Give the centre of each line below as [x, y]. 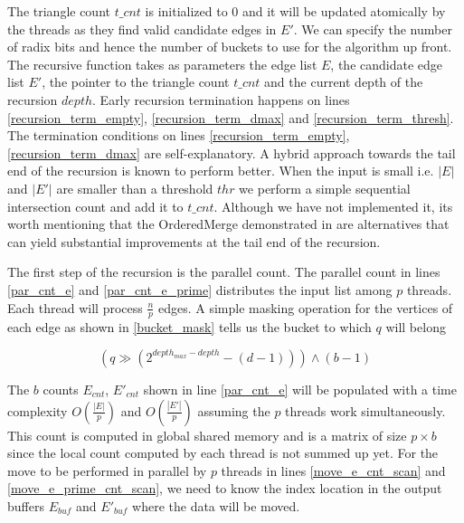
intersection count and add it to [95, 206]
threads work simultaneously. [365, 410]
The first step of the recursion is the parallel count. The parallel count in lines [224, 272]
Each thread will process [75, 307]
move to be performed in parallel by [107, 470]
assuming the [234, 410]
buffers [26, 505]
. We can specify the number [373, 29]
